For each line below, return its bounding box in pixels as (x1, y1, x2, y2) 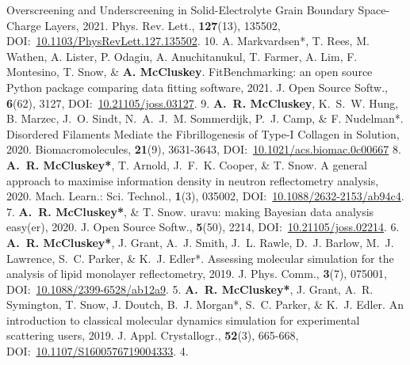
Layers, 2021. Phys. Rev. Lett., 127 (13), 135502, (44, 17, 281, 33)
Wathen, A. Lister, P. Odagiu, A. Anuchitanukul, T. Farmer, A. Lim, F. (6, 48, 358, 64)
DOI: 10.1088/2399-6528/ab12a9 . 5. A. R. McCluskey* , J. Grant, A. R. (6, 280, 374, 297)
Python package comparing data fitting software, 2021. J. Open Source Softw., (6, 78, 388, 95)
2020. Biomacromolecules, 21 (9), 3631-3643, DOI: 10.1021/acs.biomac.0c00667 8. (6, 141, 401, 158)
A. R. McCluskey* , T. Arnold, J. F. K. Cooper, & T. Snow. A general (6, 156, 367, 173)
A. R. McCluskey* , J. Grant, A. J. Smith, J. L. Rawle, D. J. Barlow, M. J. (6, 234, 394, 250)
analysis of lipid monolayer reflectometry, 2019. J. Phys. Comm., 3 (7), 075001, (6, 265, 387, 282)
